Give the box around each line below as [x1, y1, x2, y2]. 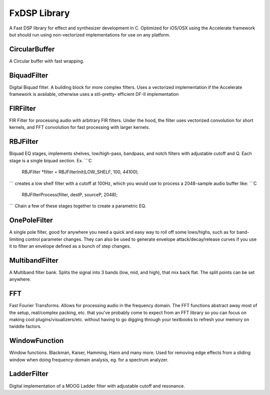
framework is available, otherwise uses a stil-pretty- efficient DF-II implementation [9, 91, 179, 97]
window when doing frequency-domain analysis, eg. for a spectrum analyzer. [9, 357, 168, 363]
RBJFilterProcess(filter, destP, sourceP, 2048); [21, 191, 118, 197]
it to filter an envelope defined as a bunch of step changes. [9, 243, 131, 249]
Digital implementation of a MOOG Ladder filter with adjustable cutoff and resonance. [9, 383, 185, 389]
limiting [9, 236, 24, 242]
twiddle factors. [9, 324, 42, 330]
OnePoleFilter [9, 216, 53, 225]
